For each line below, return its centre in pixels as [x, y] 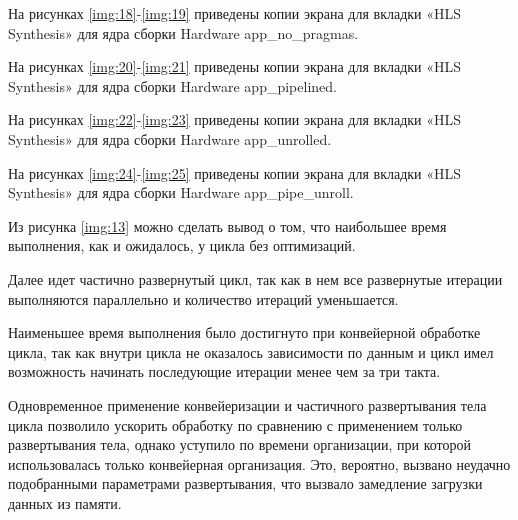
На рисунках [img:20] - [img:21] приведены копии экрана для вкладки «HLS [235, 66]
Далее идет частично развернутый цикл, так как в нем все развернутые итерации [255, 278]
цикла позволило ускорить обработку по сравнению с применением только [235, 424]
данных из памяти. [65, 502]
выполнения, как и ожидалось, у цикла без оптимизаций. [182, 245]
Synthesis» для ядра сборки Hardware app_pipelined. [172, 85]
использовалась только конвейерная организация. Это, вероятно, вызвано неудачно [259, 463]
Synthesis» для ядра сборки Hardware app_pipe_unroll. [181, 192]
